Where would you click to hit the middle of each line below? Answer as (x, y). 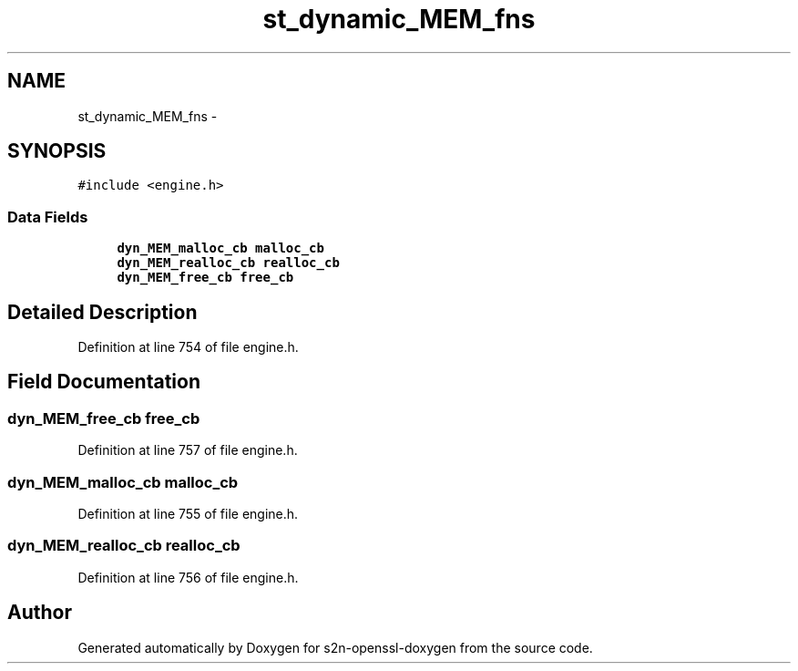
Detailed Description (102, 312)
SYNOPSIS (57, 151)
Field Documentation (104, 382)
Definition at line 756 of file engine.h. (188, 577)
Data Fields (48, 217)
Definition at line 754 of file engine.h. (188, 347)
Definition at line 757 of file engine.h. (188, 450)
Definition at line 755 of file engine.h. (188, 514)
